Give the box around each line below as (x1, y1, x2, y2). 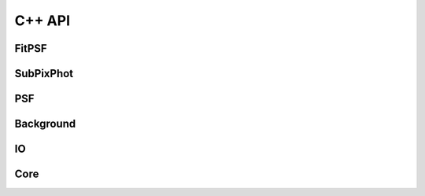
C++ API (14, 12, 71, 29)
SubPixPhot (14, 67, 74, 80)
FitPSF (14, 42, 47, 55)
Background (14, 117, 76, 131)
